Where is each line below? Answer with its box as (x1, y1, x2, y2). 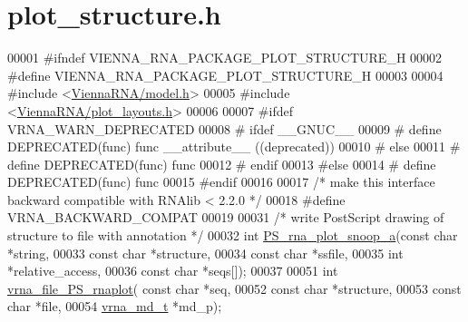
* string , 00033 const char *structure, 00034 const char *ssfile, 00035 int (7, 243, 404, 262)
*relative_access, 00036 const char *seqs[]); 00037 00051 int (7, 261, 338, 280)
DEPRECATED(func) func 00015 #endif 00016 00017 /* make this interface (7, 172, 435, 191)
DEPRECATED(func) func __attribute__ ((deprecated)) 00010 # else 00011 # (7, 137, 461, 156)
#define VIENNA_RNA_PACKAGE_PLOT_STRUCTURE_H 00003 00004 (7, 65, 444, 84)
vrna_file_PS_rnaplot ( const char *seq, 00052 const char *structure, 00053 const (7, 278, 462, 298)
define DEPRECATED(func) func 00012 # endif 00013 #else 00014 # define (7, 154, 436, 173)
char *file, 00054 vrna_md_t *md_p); (7, 297, 222, 316)
